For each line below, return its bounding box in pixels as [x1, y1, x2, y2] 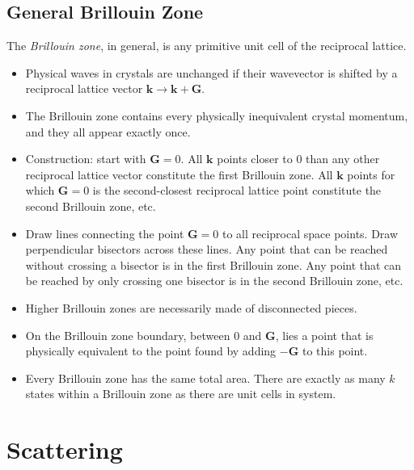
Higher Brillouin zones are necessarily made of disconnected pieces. [25, 299, 357, 316]
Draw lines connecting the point [25, 225, 184, 241]
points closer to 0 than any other [217, 150, 380, 167]
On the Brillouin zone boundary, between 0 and [25, 326, 262, 343]
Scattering [6, 433, 123, 466]
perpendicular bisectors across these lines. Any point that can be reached [25, 241, 388, 258]
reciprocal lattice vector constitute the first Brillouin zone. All [25, 166, 333, 183]
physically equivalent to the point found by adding [25, 342, 277, 359]
